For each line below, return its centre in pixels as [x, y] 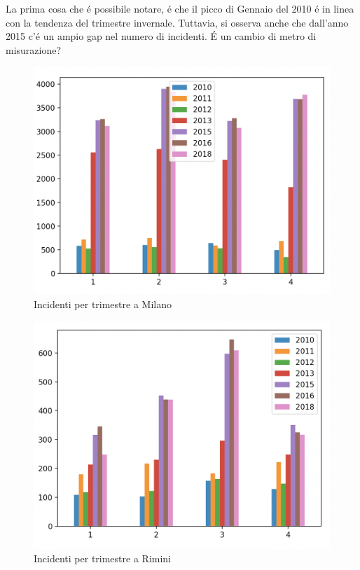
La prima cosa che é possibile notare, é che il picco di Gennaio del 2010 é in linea [180, 8]
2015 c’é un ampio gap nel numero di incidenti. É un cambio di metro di [161, 36]
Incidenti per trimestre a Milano [103, 304]
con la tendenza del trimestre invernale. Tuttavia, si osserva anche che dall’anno [177, 22]
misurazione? [34, 49]
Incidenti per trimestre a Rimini [102, 558]
